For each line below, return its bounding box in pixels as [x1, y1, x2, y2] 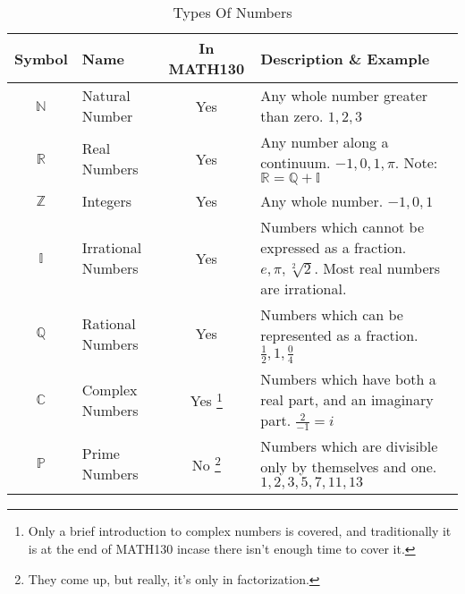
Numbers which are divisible [260, 436, 438, 457]
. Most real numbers [314, 258, 441, 278]
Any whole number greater [260, 85, 428, 106]
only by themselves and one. [260, 456, 437, 478]
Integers [81, 191, 132, 211]
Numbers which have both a [260, 368, 436, 389]
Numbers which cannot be [260, 216, 425, 237]
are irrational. [260, 278, 347, 299]
